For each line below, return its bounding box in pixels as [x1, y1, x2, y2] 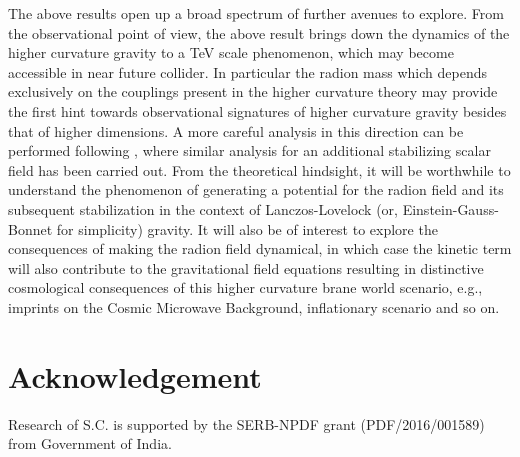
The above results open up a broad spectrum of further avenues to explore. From [8, 3, 504, 23]
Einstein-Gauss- [402, 198, 499, 219]
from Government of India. [8, 433, 172, 454]
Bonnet [8, 218, 53, 239]
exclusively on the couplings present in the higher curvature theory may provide [8, 81, 498, 102]
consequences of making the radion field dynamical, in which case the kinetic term [8, 238, 512, 259]
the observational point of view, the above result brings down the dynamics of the [8, 22, 510, 43]
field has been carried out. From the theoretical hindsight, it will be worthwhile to [8, 159, 511, 180]
